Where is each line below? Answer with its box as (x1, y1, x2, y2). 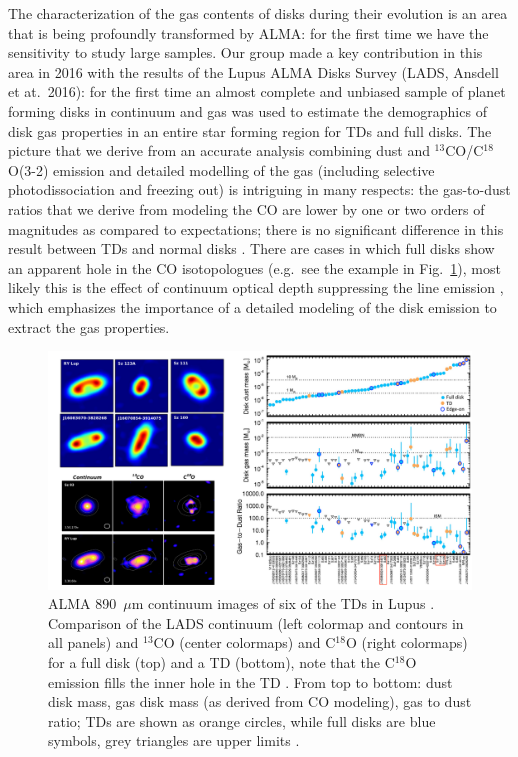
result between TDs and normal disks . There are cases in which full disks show (8, 238, 495, 259)
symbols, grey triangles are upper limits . (48, 730, 300, 751)
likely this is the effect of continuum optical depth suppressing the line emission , (8, 277, 504, 298)
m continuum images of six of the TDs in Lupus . (131, 593, 435, 614)
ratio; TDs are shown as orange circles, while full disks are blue (48, 710, 436, 731)
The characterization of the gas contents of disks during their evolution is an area (8, 3, 508, 23)
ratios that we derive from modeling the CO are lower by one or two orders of (8, 198, 485, 219)
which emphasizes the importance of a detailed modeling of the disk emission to (8, 296, 497, 317)
